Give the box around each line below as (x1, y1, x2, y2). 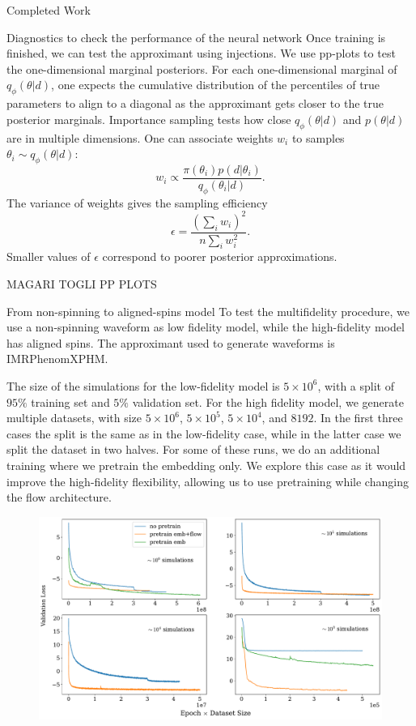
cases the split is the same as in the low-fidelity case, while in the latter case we (6, 425, 401, 442)
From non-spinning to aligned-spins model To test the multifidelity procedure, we (6, 302, 410, 319)
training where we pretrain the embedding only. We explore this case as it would (6, 456, 406, 473)
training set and (31, 393, 110, 410)
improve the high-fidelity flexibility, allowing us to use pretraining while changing (6, 472, 409, 489)
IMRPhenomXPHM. (6, 350, 108, 367)
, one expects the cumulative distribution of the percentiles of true (51, 76, 380, 93)
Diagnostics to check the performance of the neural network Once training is (6, 28, 386, 45)
